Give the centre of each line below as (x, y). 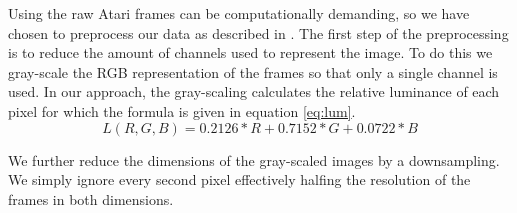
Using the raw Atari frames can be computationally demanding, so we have (239, 13)
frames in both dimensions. (91, 198)
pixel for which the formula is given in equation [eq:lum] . (182, 110)
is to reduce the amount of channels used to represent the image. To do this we (250, 52)
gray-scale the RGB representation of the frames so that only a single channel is (253, 71)
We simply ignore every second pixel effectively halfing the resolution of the (239, 179)
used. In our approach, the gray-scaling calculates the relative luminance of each (254, 91)
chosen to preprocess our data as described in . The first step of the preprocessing (258, 32)
